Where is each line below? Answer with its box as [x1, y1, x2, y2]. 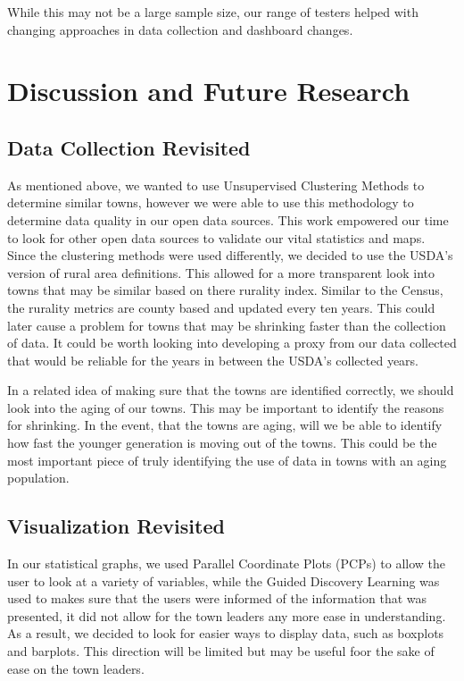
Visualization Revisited [7, 512, 225, 540]
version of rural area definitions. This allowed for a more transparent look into [7, 263, 435, 282]
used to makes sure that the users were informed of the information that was [7, 589, 427, 608]
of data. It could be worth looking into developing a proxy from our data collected [7, 333, 457, 352]
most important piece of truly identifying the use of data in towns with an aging [7, 450, 447, 469]
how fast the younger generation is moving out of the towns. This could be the [7, 433, 437, 452]
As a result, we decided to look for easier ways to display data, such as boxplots [7, 624, 444, 643]
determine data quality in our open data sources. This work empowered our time [7, 210, 449, 229]
